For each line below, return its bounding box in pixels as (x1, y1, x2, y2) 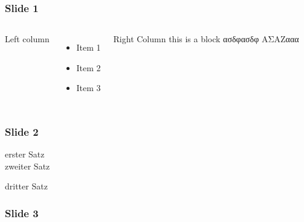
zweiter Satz (5, 159, 50, 172)
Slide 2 (5, 124, 39, 139)
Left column (5, 33, 50, 45)
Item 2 (76, 61, 101, 74)
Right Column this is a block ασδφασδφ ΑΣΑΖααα (113, 33, 299, 45)
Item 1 (76, 41, 101, 54)
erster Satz (5, 148, 45, 160)
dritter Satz (5, 180, 48, 192)
